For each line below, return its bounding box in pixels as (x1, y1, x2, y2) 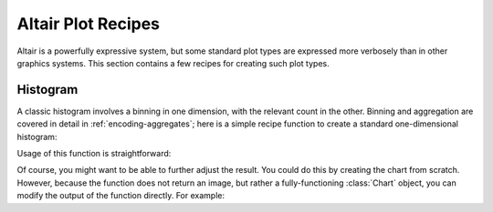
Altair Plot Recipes (16, 14, 160, 34)
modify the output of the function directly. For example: (16, 190, 226, 201)
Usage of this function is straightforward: (16, 148, 172, 159)
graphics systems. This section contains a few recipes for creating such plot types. (16, 57, 330, 68)
